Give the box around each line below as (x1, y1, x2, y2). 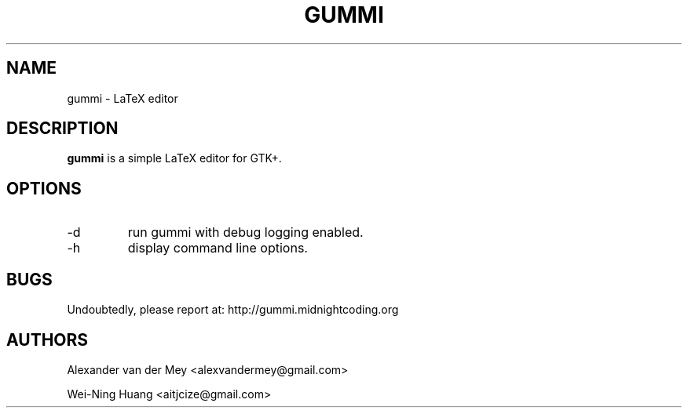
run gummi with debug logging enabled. (127, 224, 364, 241)
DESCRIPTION (6, 118, 119, 139)
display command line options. (127, 240, 308, 256)
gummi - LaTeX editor (67, 91, 178, 105)
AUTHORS (6, 329, 89, 350)
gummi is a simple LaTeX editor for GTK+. (67, 151, 282, 165)
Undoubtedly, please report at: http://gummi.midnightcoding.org (67, 303, 399, 317)
